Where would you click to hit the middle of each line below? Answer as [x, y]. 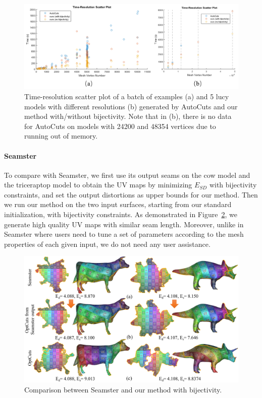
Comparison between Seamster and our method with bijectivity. [123, 389]
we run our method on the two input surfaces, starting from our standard [118, 204]
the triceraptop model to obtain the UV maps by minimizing [98, 185]
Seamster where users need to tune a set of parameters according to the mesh [124, 234]
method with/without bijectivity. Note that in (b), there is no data [128, 116]
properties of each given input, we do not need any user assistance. [107, 244]
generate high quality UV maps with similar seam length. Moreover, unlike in [124, 224]
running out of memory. [61, 136]
